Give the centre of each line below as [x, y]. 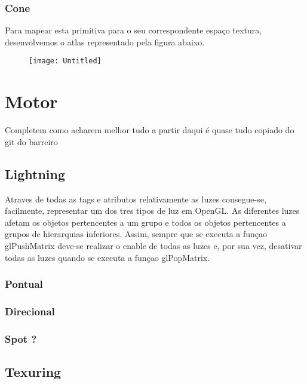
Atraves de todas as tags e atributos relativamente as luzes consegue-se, [136, 199]
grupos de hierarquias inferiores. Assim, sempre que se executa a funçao [136, 234]
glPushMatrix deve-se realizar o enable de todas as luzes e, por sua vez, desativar [153, 245]
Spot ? [21, 338]
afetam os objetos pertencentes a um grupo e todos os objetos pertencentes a [145, 222]
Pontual [24, 284]
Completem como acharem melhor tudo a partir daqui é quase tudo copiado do [150, 130]
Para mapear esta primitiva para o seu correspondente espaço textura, [133, 30]
